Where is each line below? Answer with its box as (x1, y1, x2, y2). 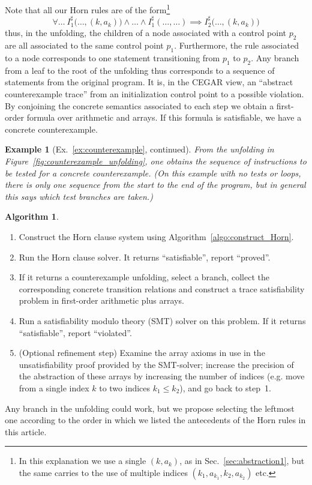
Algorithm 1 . (5, 210, 59, 223)
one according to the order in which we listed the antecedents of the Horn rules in (5, 414, 306, 426)
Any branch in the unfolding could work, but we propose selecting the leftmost (5, 402, 295, 414)
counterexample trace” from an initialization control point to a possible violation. (5, 88, 304, 100)
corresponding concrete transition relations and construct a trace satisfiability (19, 282, 305, 295)
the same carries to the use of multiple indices (19, 466, 188, 478)
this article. (5, 425, 47, 438)
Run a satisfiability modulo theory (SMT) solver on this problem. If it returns (19, 314, 306, 327)
